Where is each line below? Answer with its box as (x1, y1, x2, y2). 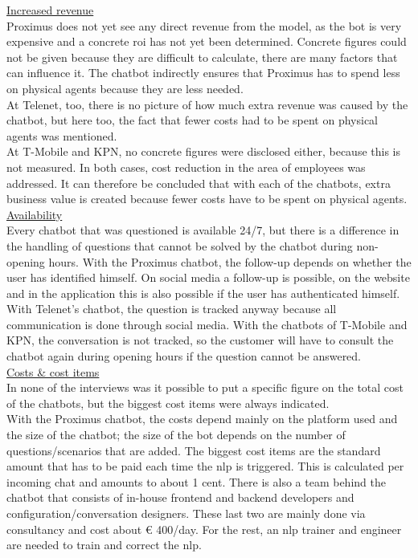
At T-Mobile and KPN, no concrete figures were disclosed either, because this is (6, 143, 400, 160)
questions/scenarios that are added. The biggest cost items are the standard (6, 442, 381, 458)
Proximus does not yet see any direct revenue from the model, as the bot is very (6, 17, 402, 34)
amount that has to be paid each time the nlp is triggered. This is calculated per (6, 458, 404, 475)
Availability (6, 206, 63, 222)
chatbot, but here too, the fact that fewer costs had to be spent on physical (6, 112, 378, 128)
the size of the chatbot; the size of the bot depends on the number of (6, 426, 346, 443)
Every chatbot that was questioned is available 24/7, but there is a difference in (6, 222, 400, 238)
